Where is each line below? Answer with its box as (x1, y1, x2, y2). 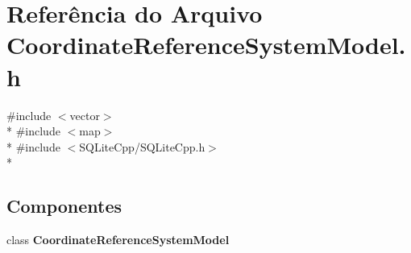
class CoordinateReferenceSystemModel (6, 231, 230, 248)
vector (69, 106, 100, 123)
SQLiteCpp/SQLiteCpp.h (79, 138, 205, 155)
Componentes (6, 193, 122, 218)
